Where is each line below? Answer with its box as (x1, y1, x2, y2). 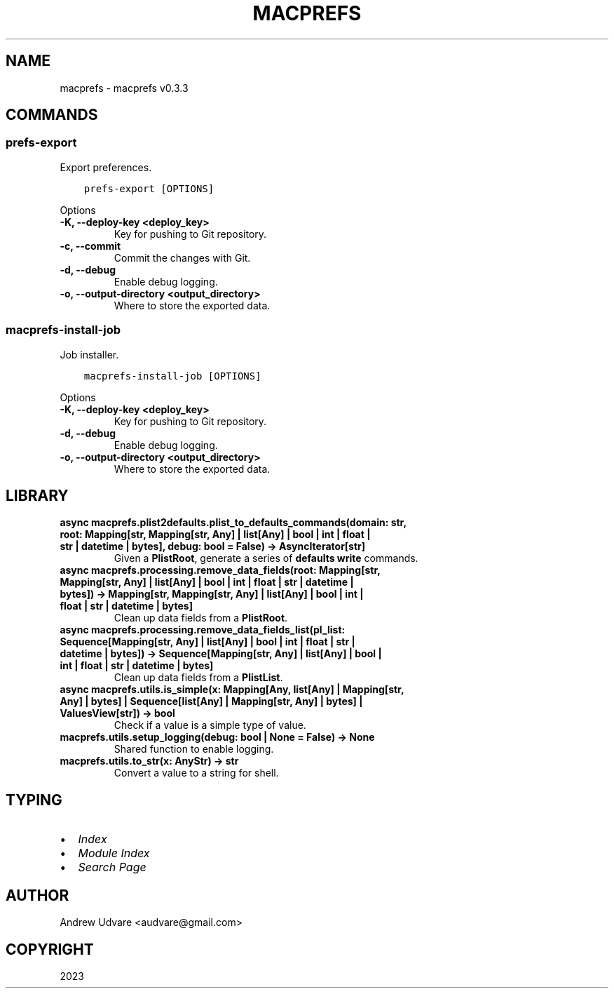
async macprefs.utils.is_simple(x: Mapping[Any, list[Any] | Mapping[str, (60, 683, 404, 696)
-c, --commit (60, 239, 121, 252)
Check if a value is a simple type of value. (114, 719, 306, 732)
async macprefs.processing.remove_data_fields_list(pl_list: (60, 624, 346, 636)
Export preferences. (60, 161, 152, 173)
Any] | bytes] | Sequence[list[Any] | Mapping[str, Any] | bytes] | (60, 695, 363, 708)
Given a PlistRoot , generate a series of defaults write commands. (114, 552, 418, 565)
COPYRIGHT (6, 940, 94, 958)
